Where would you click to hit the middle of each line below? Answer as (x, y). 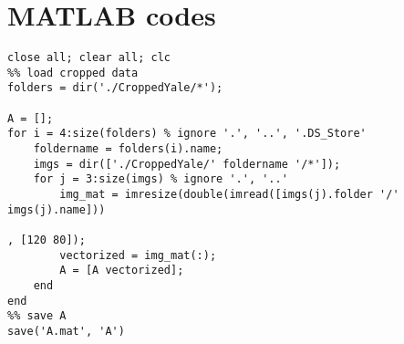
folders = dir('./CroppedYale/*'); (115, 88)
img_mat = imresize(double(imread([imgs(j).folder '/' (229, 195)
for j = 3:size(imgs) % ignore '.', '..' (161, 179)
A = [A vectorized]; (122, 271)
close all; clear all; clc (89, 58)
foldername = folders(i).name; (128, 149)
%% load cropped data (73, 73)
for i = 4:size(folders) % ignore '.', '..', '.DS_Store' (187, 134)
